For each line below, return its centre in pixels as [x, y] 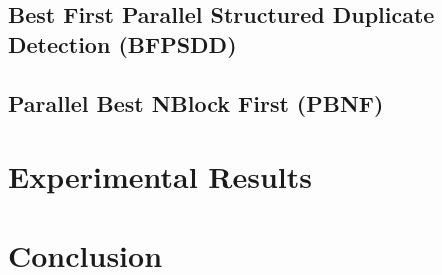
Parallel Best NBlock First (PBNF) [196, 102]
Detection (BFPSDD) [122, 43]
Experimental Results [160, 176]
